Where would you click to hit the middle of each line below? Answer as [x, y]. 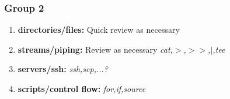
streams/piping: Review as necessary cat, [95, 49]
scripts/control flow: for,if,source [82, 88]
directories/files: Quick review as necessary [99, 30]
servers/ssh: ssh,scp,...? [63, 69]
